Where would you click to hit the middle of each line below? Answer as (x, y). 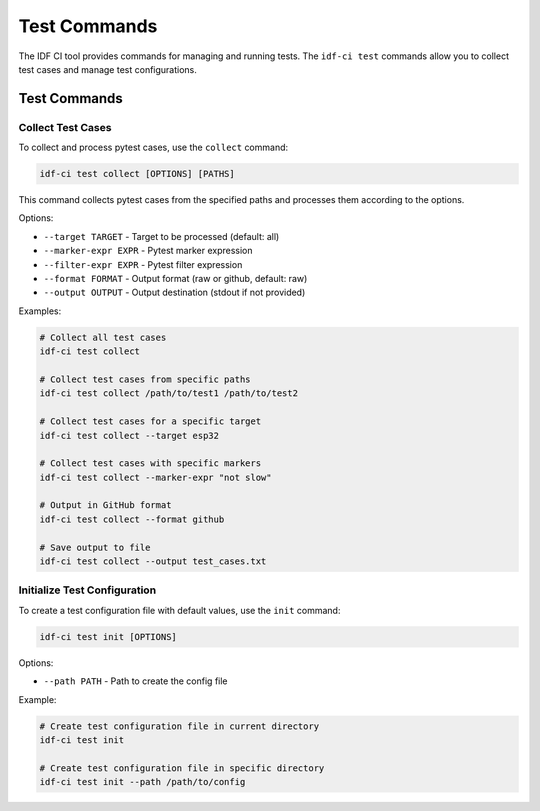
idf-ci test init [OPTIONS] (108, 636)
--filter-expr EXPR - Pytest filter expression (143, 264)
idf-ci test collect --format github (132, 519)
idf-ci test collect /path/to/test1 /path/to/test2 (169, 393)
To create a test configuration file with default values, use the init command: (179, 610)
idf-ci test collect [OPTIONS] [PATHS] (137, 174)
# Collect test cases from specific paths (145, 379)
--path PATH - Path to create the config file (136, 681)
